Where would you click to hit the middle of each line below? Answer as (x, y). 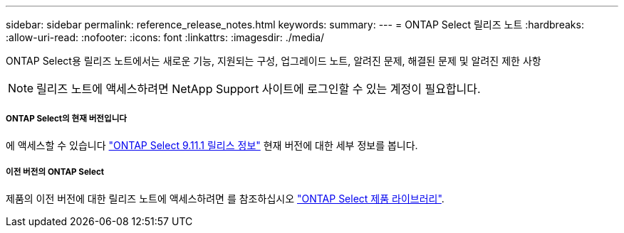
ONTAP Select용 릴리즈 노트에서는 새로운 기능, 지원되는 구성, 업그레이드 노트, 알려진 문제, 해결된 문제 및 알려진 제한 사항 (274, 61)
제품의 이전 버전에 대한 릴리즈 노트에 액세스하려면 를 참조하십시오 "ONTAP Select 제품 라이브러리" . (225, 198)
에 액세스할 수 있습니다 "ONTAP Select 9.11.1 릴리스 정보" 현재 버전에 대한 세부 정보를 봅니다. (212, 145)
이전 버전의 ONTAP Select (55, 172)
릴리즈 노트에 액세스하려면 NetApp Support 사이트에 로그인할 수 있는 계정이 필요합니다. (259, 89)
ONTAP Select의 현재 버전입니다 (67, 119)
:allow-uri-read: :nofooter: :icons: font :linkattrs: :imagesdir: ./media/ (165, 37)
